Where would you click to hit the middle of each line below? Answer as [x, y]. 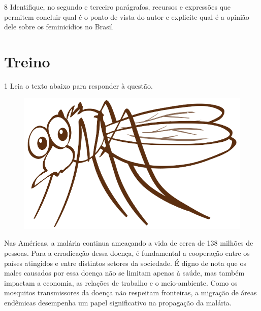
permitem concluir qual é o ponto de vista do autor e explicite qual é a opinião [127, 16]
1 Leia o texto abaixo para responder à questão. [78, 85]
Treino [27, 61]
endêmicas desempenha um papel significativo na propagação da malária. [118, 303]
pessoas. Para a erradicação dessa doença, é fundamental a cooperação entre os [127, 253]
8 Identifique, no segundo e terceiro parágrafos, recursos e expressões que [118, 7]
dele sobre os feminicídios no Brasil [59, 27]
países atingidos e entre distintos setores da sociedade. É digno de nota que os [125, 263]
